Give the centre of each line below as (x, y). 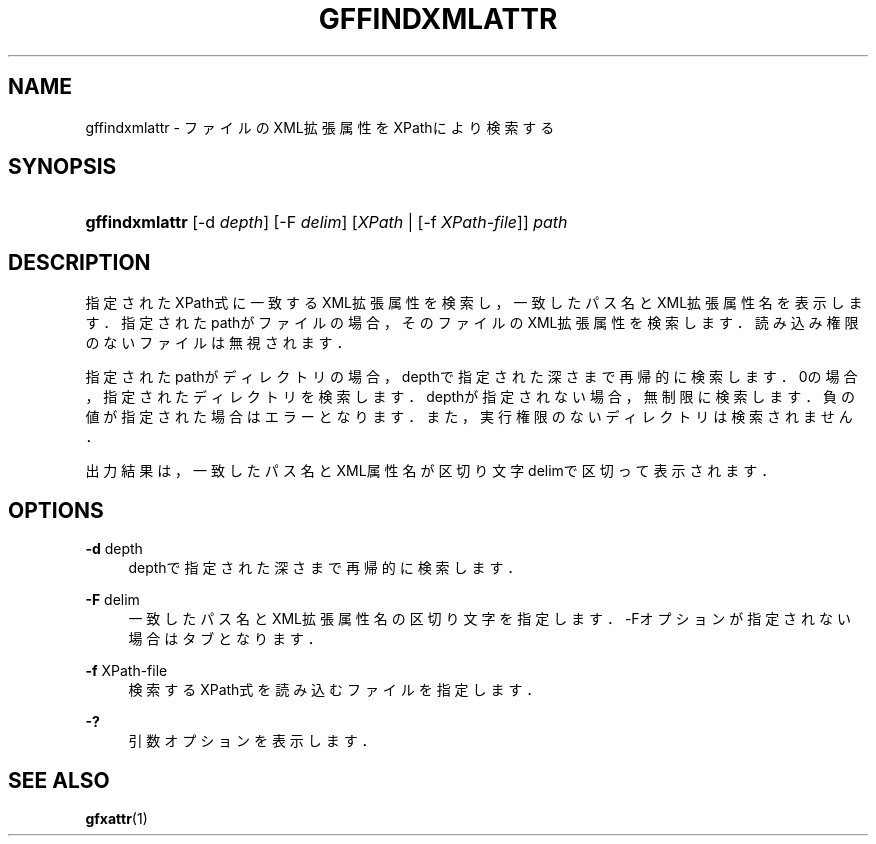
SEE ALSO (59, 780)
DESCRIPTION (79, 262)
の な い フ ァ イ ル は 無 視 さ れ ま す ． (218, 343)
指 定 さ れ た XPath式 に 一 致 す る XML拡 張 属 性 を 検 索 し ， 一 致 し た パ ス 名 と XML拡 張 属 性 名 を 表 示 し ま (474, 303)
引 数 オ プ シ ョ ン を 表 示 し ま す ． (252, 741)
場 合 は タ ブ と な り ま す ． (225, 639)
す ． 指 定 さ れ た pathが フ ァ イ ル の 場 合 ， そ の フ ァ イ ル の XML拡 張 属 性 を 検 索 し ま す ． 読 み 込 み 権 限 (472, 323)
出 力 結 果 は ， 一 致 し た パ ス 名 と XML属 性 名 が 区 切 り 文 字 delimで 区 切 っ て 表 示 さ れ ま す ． (430, 471)
